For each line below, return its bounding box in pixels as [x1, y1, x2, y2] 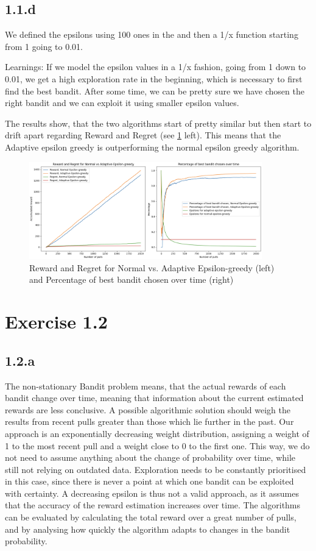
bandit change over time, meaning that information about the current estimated [5, 391, 304, 404]
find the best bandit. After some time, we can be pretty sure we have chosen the [5, 84, 304, 97]
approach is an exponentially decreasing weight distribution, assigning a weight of [5, 427, 309, 439]
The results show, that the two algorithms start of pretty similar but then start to [5, 116, 312, 129]
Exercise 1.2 [5, 309, 108, 334]
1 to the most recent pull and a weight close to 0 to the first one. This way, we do [5, 439, 310, 452]
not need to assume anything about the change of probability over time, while [5, 451, 296, 464]
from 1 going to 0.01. [5, 40, 83, 52]
